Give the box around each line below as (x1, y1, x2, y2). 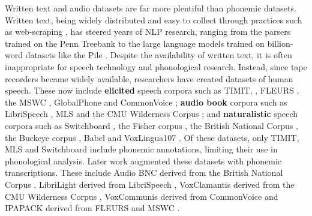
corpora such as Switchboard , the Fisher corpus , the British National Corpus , (5, 119, 298, 131)
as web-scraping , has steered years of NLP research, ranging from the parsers (5, 25, 291, 38)
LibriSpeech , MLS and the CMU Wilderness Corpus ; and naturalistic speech (5, 107, 298, 120)
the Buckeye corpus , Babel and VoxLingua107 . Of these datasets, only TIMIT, (5, 131, 299, 143)
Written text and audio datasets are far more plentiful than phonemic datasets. (5, 2, 296, 14)
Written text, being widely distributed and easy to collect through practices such (5, 13, 302, 26)
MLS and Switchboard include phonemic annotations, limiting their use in (5, 143, 278, 155)
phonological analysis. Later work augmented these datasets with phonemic (5, 154, 282, 167)
